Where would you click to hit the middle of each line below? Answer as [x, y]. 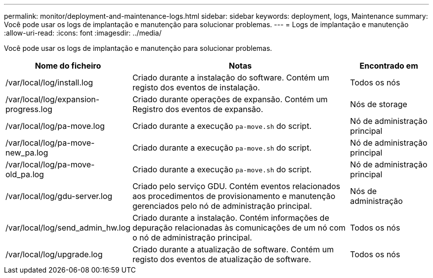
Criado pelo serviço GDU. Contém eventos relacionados [236, 186]
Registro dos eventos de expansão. [198, 109]
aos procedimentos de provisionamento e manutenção [234, 196]
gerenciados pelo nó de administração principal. [222, 206]
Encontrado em [389, 66]
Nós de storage [379, 104]
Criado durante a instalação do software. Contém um [231, 78]
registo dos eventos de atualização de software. [222, 259]
